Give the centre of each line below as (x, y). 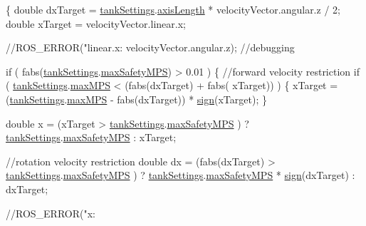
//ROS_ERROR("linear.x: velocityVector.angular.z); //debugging (150, 47)
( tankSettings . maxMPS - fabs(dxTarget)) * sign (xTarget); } (136, 99)
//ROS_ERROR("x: (51, 213)
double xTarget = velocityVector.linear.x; (96, 23)
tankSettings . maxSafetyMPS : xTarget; (91, 137)
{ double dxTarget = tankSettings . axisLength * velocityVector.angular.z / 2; (173, 9)
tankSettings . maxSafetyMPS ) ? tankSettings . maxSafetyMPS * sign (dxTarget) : (181, 175)
